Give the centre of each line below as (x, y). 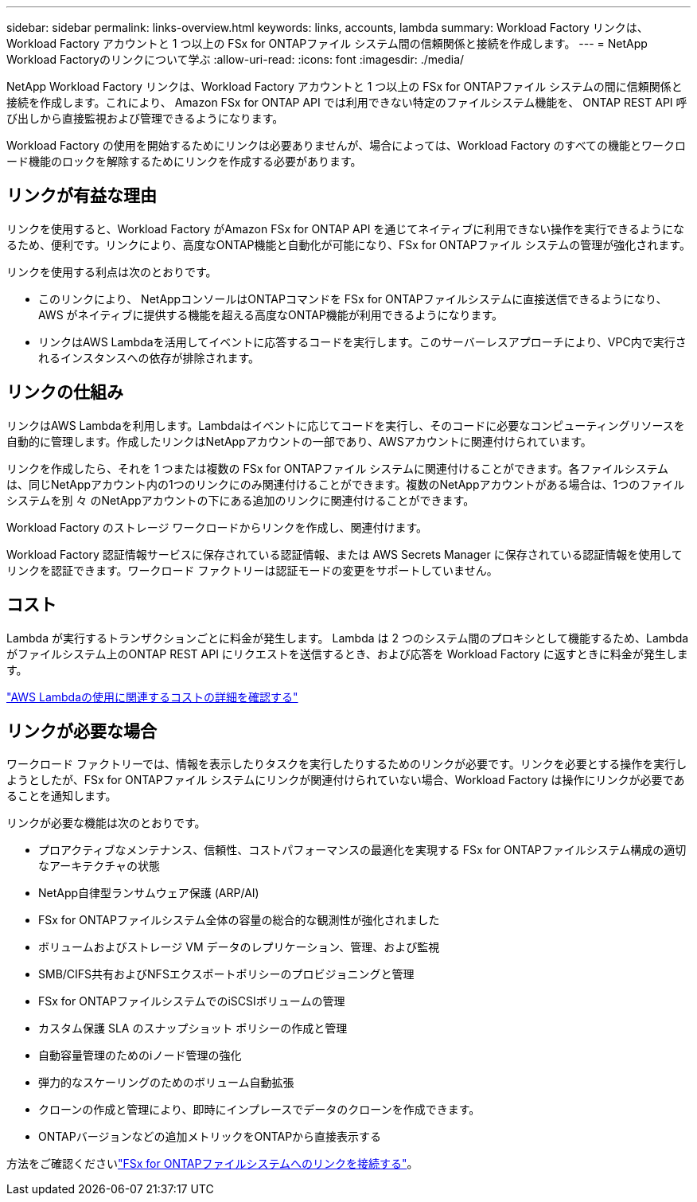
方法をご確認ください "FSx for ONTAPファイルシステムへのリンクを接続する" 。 (212, 1164)
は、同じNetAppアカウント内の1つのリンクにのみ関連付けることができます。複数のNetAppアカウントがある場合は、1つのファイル (346, 484)
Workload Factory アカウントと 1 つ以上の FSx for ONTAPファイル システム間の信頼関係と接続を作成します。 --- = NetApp (327, 43)
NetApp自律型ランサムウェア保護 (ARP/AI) (149, 893)
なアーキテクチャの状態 (99, 866)
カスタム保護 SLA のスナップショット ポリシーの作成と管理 (193, 1028)
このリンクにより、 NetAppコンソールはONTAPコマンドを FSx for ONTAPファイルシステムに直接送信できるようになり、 (353, 299)
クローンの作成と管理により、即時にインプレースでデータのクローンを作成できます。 (259, 1110)
